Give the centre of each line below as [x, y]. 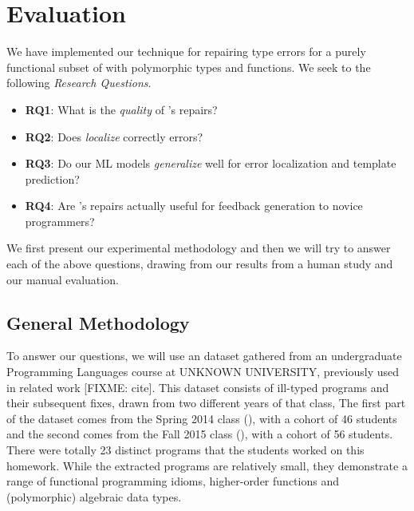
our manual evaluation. [63, 279]
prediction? [52, 178]
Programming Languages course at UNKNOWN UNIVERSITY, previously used [203, 372]
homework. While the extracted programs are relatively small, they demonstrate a [207, 465]
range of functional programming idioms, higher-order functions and [173, 481]
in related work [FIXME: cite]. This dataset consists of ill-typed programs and [198, 387]
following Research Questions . [79, 83]
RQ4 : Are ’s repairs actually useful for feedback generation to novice [194, 206]
